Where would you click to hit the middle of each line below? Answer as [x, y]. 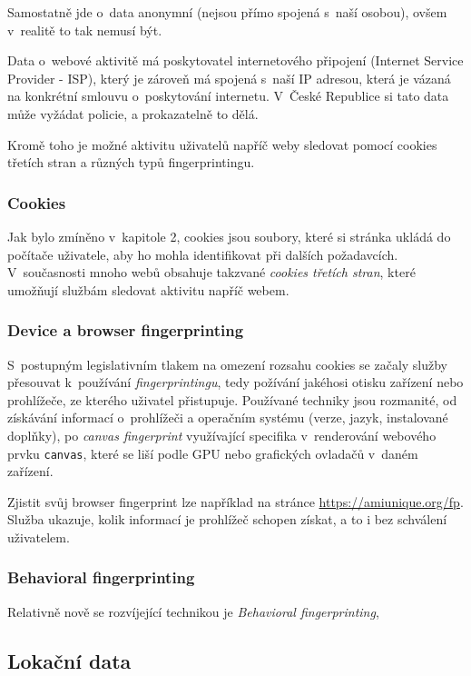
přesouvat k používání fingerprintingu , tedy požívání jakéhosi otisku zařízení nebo [235, 382]
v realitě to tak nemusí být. [85, 30]
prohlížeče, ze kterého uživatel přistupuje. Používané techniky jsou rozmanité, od [232, 399]
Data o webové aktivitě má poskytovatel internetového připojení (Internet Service [235, 60]
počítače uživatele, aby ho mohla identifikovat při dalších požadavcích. [203, 254]
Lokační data [69, 660]
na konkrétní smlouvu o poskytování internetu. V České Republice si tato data [228, 96]
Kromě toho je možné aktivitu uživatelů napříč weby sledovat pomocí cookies [222, 144]
